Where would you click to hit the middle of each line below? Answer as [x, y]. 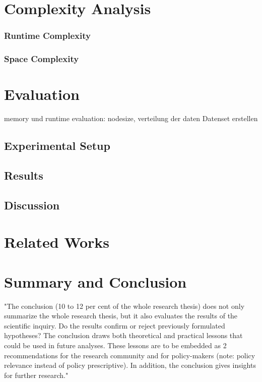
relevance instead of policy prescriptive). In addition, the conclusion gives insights [130, 365]
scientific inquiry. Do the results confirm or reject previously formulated [115, 325]
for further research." [36, 375]
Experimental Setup [57, 146]
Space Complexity [42, 59]
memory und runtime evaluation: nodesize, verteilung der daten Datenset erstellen [131, 118]
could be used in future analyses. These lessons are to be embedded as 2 [115, 345]
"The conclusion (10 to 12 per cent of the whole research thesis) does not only [124, 306]
